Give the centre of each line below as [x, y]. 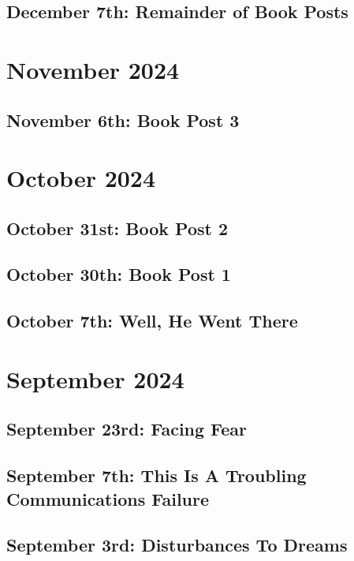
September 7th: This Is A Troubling [157, 475]
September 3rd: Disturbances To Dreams [177, 545]
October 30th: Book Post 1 [119, 274]
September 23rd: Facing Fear [127, 429]
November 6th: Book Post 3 [123, 120]
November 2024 [93, 69]
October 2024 [81, 178]
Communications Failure [108, 498]
